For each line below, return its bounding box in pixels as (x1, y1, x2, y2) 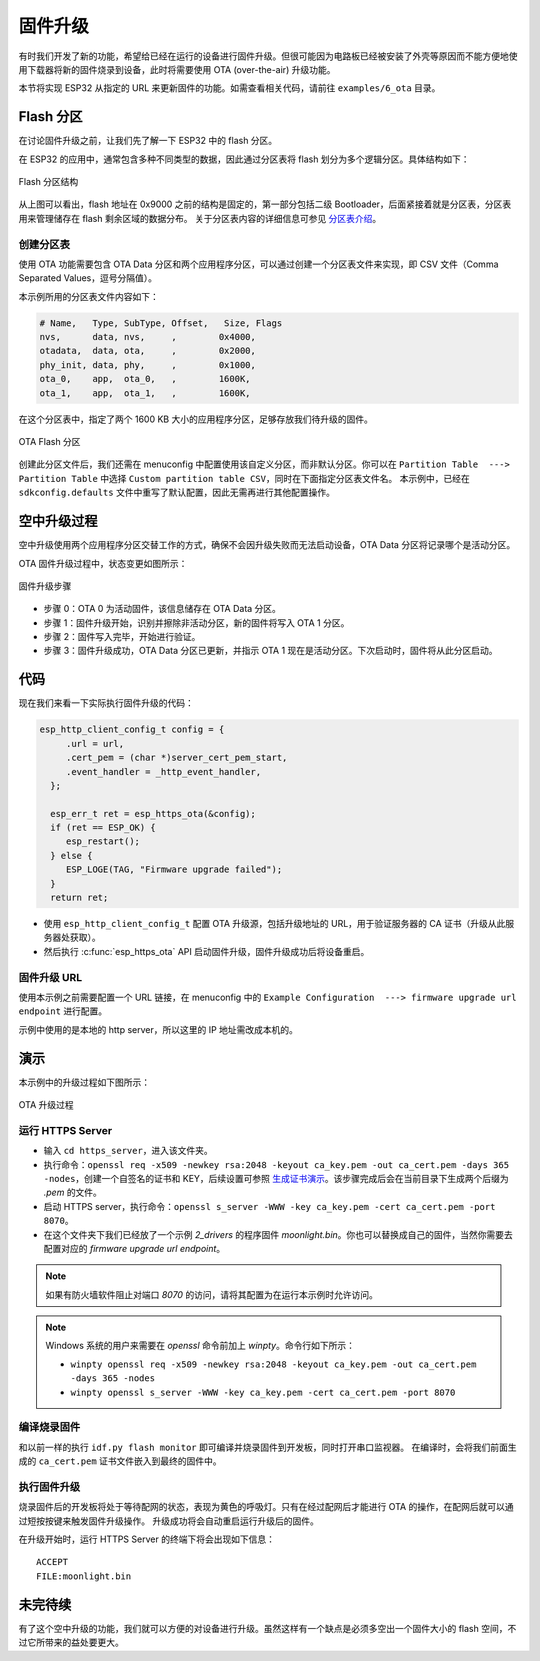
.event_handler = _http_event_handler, (65, 766, 262, 777)
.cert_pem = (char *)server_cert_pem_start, (65, 752, 288, 764)
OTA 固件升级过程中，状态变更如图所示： (18, 557, 188, 569)
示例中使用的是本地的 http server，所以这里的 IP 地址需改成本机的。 (18, 1023, 299, 1035)
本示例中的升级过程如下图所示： (18, 1076, 150, 1088)
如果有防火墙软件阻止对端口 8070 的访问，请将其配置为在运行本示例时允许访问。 (45, 1288, 379, 1300)
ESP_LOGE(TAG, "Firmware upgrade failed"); (65, 864, 283, 875)
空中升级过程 (18, 513, 98, 530)
